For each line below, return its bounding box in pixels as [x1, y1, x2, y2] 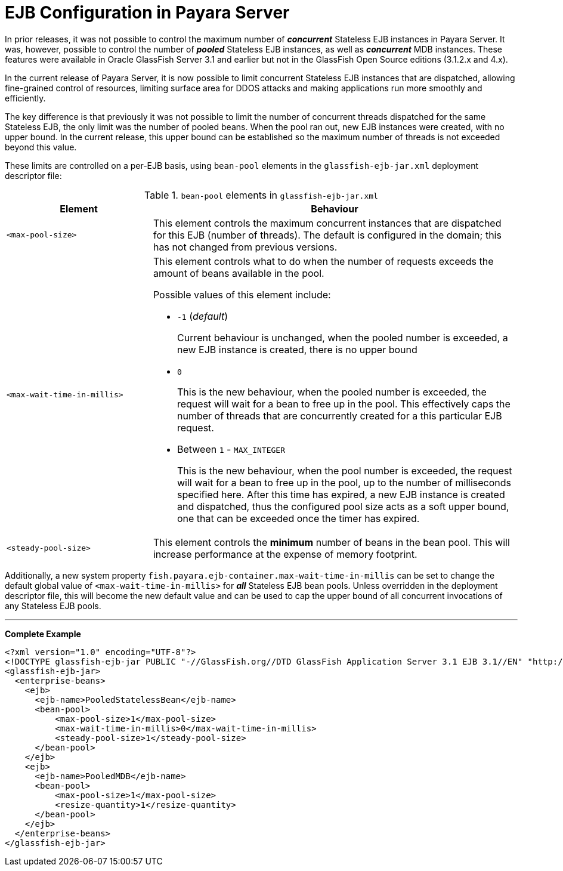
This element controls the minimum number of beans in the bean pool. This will [153, 536, 510, 548]
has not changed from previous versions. [153, 240, 338, 253]
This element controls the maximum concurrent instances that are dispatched [153, 217, 502, 229]
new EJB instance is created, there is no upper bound [177, 343, 417, 356]
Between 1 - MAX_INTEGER [177, 443, 285, 455]
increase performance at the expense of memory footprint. [153, 548, 417, 560]
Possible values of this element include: [153, 288, 331, 301]
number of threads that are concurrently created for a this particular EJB [177, 409, 502, 422]
